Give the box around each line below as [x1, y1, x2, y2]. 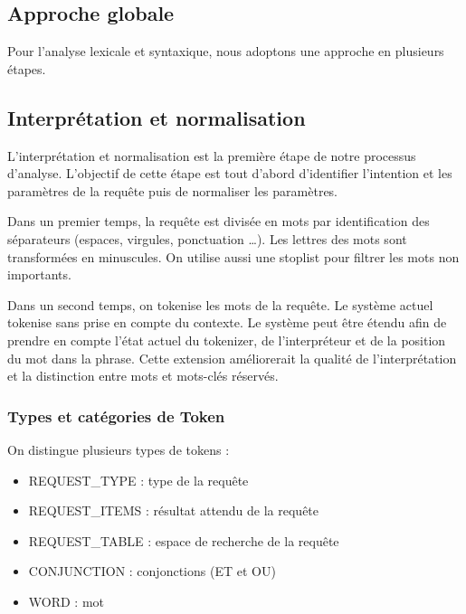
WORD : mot [28, 591, 105, 610]
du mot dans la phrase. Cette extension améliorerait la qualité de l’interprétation [7, 348, 457, 367]
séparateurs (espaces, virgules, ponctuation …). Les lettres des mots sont [7, 229, 407, 248]
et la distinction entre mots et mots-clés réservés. [7, 366, 279, 385]
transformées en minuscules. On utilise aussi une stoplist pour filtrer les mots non [7, 247, 460, 266]
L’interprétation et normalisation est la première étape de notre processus [7, 146, 416, 165]
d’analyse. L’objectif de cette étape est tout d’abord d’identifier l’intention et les [7, 164, 452, 183]
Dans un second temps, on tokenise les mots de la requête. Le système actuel [7, 295, 433, 314]
